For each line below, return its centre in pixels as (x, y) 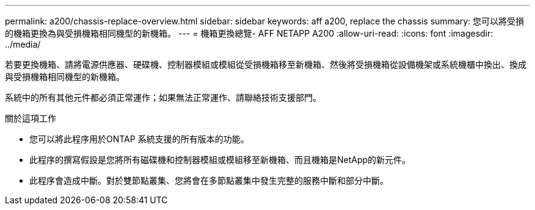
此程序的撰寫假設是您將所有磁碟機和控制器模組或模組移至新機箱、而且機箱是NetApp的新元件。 (220, 160)
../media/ (23, 44)
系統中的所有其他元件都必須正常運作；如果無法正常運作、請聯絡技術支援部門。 (163, 97)
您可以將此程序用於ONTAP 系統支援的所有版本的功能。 (139, 139)
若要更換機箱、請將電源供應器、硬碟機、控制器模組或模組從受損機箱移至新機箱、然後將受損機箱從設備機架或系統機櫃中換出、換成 (266, 64)
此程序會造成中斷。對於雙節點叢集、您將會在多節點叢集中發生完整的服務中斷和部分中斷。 (209, 180)
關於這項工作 (31, 118)
